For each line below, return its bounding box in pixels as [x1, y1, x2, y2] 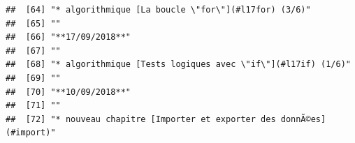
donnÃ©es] [280, 114, 326, 124]
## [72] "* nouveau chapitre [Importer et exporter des [6, 114, 276, 124]
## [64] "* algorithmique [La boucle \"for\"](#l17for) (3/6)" [6, 5, 311, 15]
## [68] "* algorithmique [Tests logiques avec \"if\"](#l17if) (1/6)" [6, 59, 351, 70]
